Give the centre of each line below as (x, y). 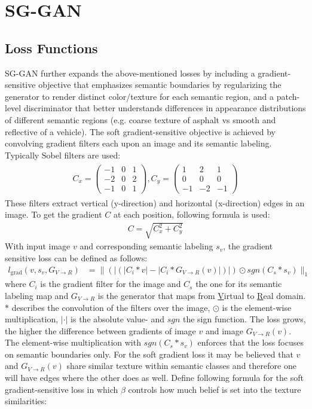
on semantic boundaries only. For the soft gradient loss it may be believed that (149, 354)
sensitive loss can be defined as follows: (76, 257)
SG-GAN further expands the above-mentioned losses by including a (130, 73)
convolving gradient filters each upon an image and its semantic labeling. (138, 143)
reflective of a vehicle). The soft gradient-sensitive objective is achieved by (140, 131)
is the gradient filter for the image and (111, 284)
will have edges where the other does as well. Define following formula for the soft (154, 378)
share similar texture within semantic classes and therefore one (181, 366)
